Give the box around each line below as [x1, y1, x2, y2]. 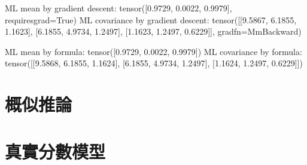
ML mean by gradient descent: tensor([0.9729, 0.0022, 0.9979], [5, 2, 232, 14]
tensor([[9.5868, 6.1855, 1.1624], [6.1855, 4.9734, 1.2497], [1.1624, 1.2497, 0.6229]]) [5, 57, 303, 69]
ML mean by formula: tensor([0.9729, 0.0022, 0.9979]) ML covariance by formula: [5, 45, 302, 57]
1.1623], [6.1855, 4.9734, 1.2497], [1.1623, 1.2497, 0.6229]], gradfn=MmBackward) [5, 25, 302, 38]
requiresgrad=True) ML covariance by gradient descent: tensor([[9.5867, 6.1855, [5, 13, 297, 26]
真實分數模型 [5, 139, 106, 163]
